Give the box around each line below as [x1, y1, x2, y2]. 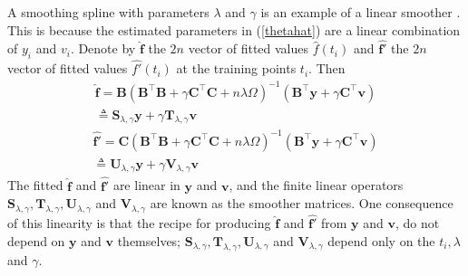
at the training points [176, 59, 297, 78]
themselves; [117, 231, 181, 250]
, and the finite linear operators [229, 176, 404, 195]
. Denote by [70, 39, 136, 58]
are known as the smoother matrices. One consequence [150, 194, 453, 213]
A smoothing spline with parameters [7, 3, 210, 21]
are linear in [112, 176, 180, 195]
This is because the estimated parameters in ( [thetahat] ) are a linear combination [7, 20, 461, 39]
